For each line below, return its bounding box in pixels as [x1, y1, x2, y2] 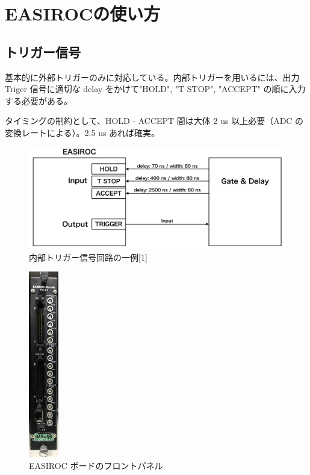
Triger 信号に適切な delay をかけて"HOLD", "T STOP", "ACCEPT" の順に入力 [5, 82, 306, 95]
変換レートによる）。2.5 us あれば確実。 [5, 126, 160, 138]
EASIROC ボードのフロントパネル [29, 459, 163, 472]
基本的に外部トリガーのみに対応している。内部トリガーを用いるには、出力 [5, 70, 300, 83]
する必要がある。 [5, 94, 72, 107]
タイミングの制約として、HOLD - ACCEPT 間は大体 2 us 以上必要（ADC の [5, 114, 304, 127]
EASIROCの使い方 [5, 1, 161, 26]
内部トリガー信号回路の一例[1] [29, 250, 147, 263]
